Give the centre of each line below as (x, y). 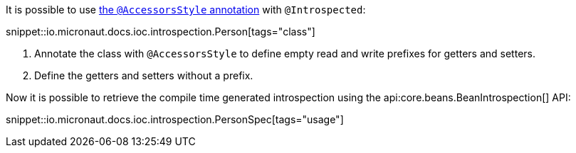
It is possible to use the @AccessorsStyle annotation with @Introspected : (186, 10)
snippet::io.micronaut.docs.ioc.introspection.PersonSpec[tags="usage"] (175, 119)
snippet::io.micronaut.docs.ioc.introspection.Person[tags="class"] (161, 32)
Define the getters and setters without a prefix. (144, 75)
